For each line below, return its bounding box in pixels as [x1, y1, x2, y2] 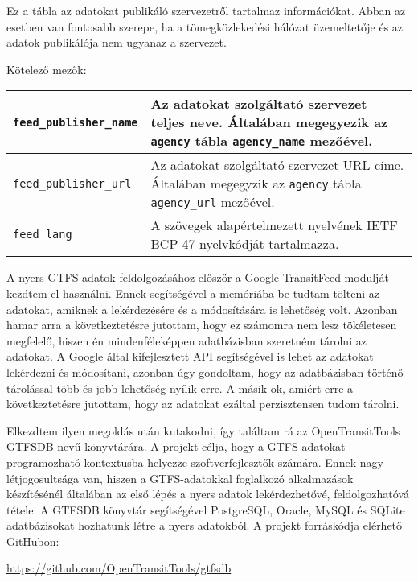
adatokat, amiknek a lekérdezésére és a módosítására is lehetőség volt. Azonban [6, 300, 398, 317]
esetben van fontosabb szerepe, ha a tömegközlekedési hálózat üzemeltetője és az [6, 18, 404, 35]
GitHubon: [6, 532, 59, 549]
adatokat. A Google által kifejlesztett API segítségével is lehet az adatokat [6, 348, 374, 365]
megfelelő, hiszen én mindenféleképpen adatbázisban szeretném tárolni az [6, 332, 367, 349]
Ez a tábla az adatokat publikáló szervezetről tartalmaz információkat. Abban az [6, 2, 406, 19]
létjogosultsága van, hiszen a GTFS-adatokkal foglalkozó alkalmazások [6, 469, 354, 486]
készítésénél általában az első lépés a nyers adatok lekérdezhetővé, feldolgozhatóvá [6, 485, 409, 502]
